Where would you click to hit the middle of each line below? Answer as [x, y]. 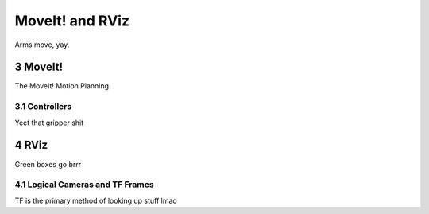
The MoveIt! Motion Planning [62, 86]
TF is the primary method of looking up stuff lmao [96, 200]
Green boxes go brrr [48, 164]
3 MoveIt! [39, 67]
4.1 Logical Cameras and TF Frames [84, 185]
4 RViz [31, 145]
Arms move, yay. [42, 45]
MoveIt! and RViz [72, 21]
